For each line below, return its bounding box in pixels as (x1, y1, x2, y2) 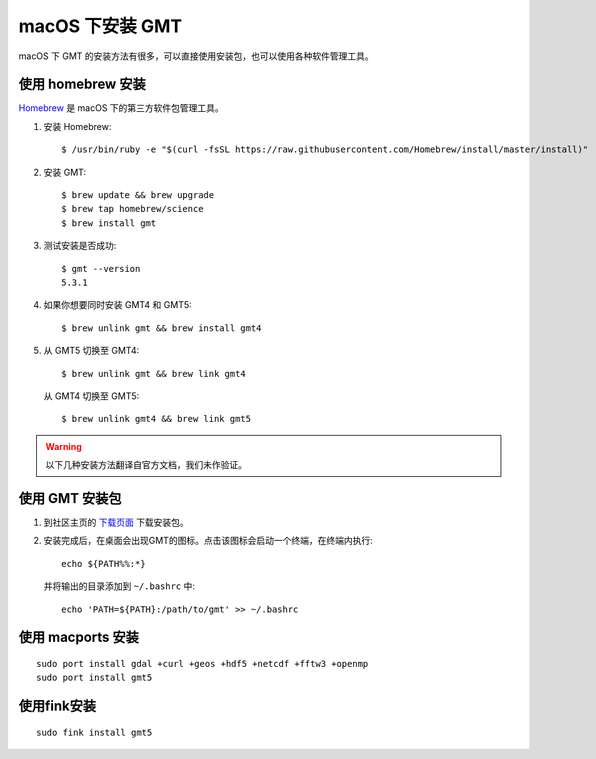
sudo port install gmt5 (36, 672, 153, 684)
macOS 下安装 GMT (18, 15, 183, 37)
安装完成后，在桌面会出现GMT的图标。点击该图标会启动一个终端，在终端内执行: (43, 535, 374, 547)
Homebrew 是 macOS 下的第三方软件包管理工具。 (18, 102, 224, 114)
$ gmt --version (61, 263, 141, 274)
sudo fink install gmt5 (36, 726, 153, 738)
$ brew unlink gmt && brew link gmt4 (61, 368, 247, 379)
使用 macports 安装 (18, 629, 140, 646)
